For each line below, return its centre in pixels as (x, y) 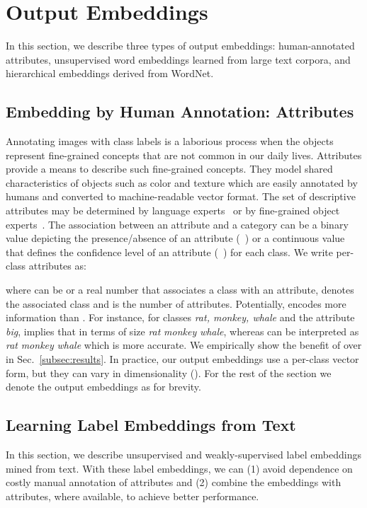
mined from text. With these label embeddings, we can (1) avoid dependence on (179, 468)
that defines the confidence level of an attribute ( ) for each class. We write (169, 252)
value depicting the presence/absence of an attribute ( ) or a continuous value (175, 238)
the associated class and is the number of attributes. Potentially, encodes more (176, 303)
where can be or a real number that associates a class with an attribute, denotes (180, 290)
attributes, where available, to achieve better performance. (132, 496)
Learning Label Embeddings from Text (151, 425)
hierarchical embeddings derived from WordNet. (110, 73)
